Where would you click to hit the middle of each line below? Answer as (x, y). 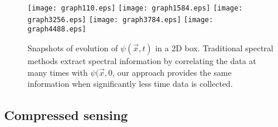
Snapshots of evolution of (73, 47)
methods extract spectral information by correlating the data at (142, 60)
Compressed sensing (66, 115)
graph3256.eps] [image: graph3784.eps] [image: (121, 20)
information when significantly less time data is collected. (130, 84)
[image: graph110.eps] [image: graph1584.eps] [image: (135, 8)
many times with (58, 72)
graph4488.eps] (57, 29)
